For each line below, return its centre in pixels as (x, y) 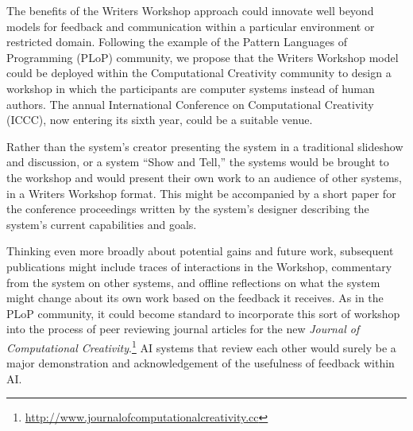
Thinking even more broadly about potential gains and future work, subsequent (200, 251)
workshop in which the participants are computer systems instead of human (191, 88)
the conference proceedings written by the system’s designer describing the (188, 209)
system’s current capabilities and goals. (102, 224)
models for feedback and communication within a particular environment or (191, 26)
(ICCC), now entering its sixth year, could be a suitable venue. (160, 120)
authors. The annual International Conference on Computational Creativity (190, 104)
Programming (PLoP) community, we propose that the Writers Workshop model (203, 57)
